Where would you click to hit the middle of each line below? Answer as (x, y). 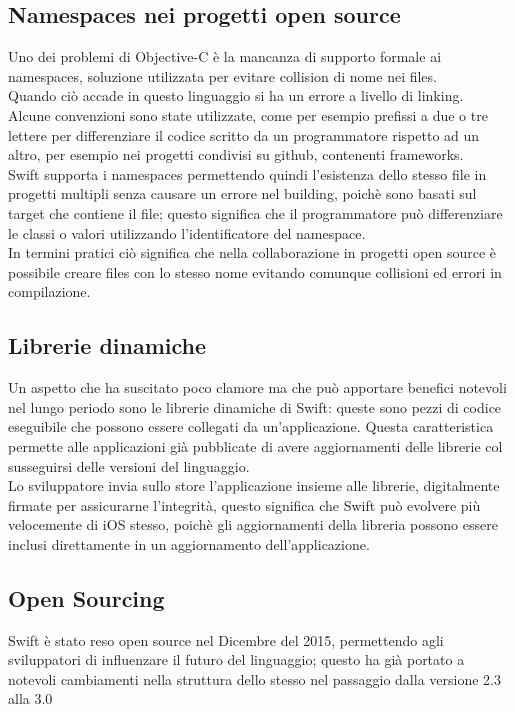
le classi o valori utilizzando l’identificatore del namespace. (187, 232)
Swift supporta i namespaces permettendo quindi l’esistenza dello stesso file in (247, 173)
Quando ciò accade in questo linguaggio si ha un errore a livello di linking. (236, 95)
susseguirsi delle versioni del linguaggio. (129, 465)
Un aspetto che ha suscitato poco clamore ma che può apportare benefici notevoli (257, 387)
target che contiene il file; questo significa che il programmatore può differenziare (255, 212)
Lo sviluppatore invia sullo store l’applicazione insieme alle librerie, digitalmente (254, 485)
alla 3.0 (30, 698)
